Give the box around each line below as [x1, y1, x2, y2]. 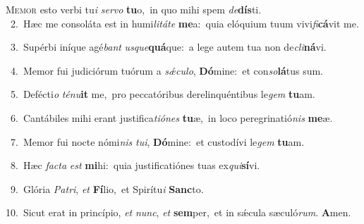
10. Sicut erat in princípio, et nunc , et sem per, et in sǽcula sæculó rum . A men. [6, 205, 351, 220]
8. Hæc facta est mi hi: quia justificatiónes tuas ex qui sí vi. [10, 158, 260, 173]
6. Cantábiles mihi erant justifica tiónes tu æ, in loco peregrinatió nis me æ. [10, 110, 333, 125]
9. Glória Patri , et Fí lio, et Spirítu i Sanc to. [10, 181, 204, 196]
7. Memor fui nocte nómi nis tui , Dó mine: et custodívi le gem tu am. [10, 134, 305, 149]
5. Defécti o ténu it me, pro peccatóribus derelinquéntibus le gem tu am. [10, 87, 315, 101]
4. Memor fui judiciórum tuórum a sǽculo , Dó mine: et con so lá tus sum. [10, 63, 323, 77]
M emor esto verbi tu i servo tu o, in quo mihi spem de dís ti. [6, 2, 262, 16]
